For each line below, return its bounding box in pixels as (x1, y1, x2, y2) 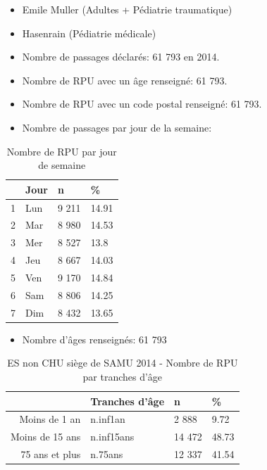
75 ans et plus (20, 447, 81, 462)
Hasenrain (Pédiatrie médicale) (22, 25, 156, 40)
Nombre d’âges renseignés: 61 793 (22, 331, 167, 346)
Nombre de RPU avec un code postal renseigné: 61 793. (22, 96, 262, 111)
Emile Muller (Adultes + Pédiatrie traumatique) (22, 2, 232, 16)
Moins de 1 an (19, 412, 81, 426)
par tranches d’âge (82, 369, 163, 383)
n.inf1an (90, 412, 125, 426)
